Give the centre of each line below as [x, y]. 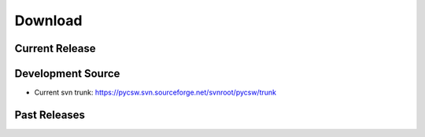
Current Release [55, 48]
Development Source [67, 74]
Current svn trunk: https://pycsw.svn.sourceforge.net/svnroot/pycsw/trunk [155, 93]
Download [48, 20]
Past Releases [50, 115]
